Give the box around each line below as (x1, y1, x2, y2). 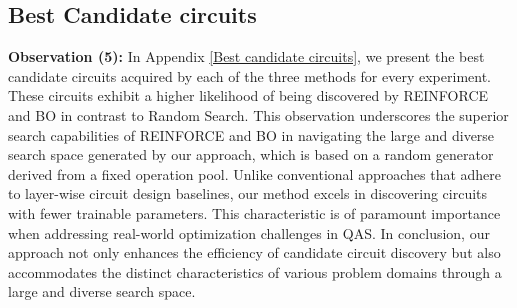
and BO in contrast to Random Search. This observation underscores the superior (8, 104, 509, 125)
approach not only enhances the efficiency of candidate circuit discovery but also (8, 242, 501, 263)
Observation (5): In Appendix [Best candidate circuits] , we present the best (8, 46, 485, 67)
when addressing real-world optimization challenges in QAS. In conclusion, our (8, 222, 490, 243)
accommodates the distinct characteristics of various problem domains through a (8, 261, 502, 282)
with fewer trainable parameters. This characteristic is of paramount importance (8, 202, 501, 223)
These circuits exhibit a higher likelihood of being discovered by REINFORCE (8, 85, 489, 106)
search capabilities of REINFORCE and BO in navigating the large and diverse (8, 124, 495, 145)
